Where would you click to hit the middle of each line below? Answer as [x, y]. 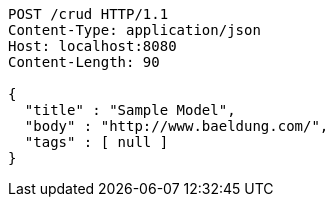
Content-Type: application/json [134, 30]
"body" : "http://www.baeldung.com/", [176, 126]
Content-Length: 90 [84, 62]
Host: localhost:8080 [92, 46]
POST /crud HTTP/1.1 [88, 14]
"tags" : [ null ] [96, 142]
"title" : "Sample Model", [130, 110]
